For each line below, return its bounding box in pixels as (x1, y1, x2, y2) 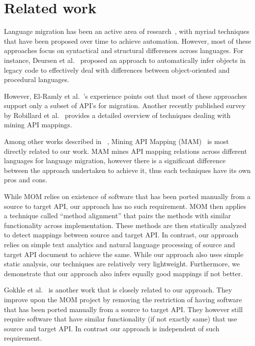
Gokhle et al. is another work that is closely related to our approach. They (4, 285, 232, 295)
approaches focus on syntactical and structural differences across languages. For (4, 45, 244, 56)
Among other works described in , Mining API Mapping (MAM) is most (4, 136, 229, 146)
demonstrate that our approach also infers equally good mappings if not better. (4, 268, 243, 278)
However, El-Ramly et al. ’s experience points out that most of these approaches (4, 90, 247, 101)
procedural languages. (4, 74, 69, 85)
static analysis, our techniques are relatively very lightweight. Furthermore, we (4, 259, 240, 269)
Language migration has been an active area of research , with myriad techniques (4, 26, 250, 36)
